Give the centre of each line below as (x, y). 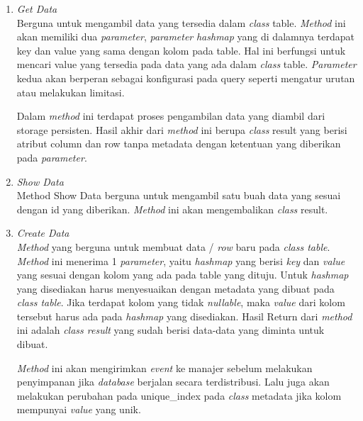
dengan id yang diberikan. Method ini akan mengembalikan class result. (172, 209)
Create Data (43, 233)
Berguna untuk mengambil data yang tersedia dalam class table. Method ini (181, 22)
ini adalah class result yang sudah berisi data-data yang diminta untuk (171, 330)
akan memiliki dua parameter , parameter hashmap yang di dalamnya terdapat (185, 37)
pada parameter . (52, 157)
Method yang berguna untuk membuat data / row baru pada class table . (173, 246)
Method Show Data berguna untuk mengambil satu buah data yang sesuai (179, 195)
